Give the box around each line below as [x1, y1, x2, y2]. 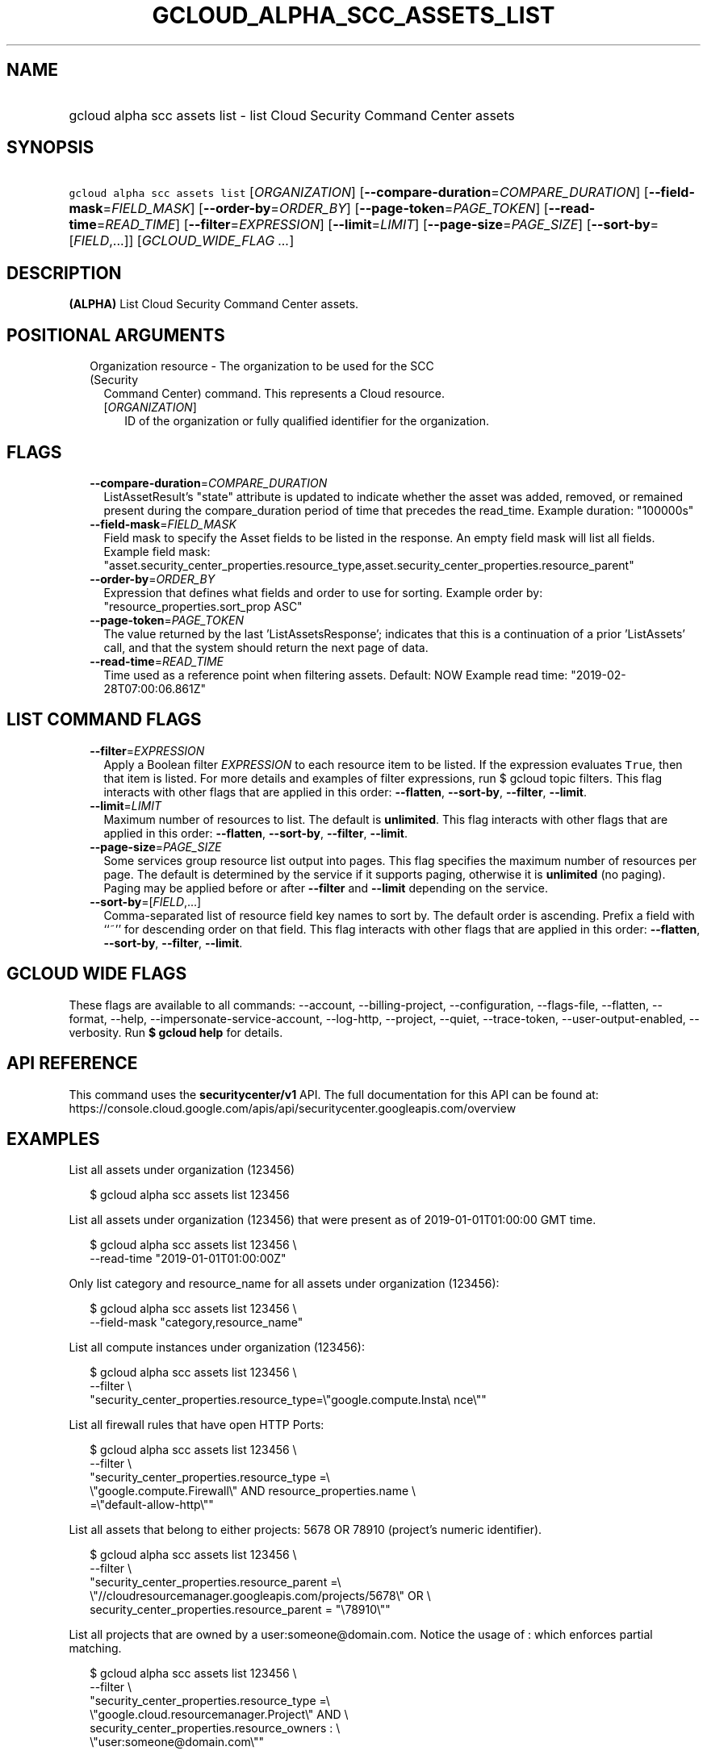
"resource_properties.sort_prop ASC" [103, 599, 303, 613]
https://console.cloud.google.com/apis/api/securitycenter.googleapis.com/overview [69, 1101, 517, 1115]
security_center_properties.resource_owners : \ [90, 1721, 341, 1736]
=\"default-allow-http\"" [90, 1498, 214, 1512]
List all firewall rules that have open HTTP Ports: [69, 1418, 324, 1432]
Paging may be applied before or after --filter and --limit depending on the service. [103, 880, 548, 895]
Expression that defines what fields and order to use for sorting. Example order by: [103, 585, 543, 600]
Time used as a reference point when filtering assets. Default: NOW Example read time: [103, 667, 568, 682]
